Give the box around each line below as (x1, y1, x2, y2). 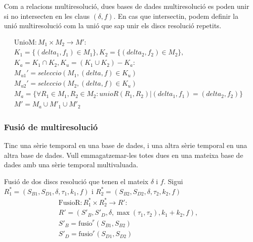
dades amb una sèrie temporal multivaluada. (4, 159, 138, 170)
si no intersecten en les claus (4, 10, 90, 21)
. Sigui (164, 176, 183, 186)
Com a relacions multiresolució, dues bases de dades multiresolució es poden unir (4, 1, 250, 11)
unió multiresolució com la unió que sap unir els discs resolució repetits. (4, 20, 221, 31)
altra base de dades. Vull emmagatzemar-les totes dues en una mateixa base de (4, 149, 243, 160)
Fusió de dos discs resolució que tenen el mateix (4, 176, 149, 186)
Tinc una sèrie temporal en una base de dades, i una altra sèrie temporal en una (4, 140, 248, 150)
